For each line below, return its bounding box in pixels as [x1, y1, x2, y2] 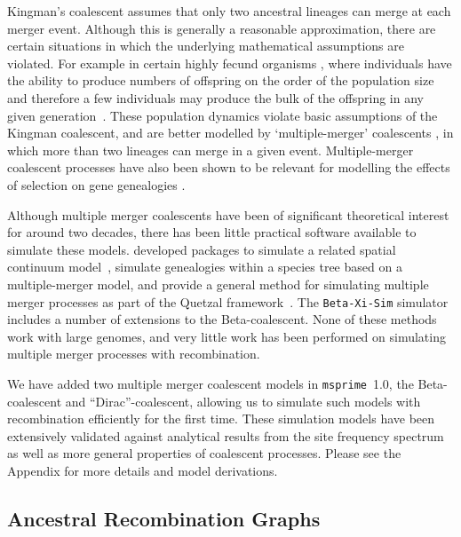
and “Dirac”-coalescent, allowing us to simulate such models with [65, 391, 421, 410]
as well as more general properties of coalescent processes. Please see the [7, 444, 401, 462]
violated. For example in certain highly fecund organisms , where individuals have [7, 53, 452, 72]
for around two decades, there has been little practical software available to [7, 223, 417, 241]
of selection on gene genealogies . [7, 175, 186, 193]
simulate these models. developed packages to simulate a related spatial [7, 240, 396, 258]
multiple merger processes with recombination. [7, 344, 260, 363]
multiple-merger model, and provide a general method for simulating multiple [7, 274, 429, 293]
